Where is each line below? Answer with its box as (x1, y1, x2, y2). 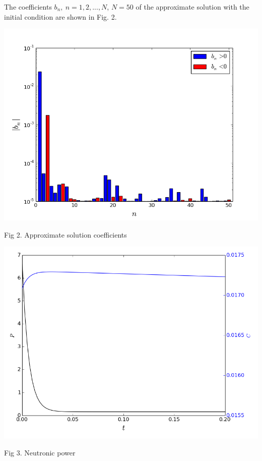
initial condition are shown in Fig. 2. (4, 11, 117, 22)
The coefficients (4, 2, 52, 12)
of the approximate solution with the (136, 2, 249, 12)
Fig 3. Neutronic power (4, 447, 76, 457)
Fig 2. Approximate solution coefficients (4, 229, 127, 240)
